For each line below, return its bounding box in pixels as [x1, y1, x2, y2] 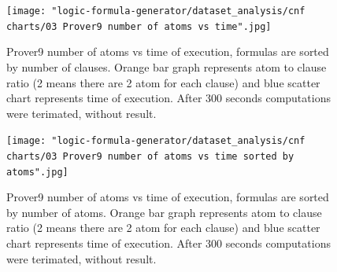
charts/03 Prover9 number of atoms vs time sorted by [6, 150, 294, 162]
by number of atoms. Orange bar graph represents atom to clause [6, 204, 322, 220]
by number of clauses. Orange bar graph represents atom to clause [6, 58, 327, 75]
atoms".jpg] [6, 166, 69, 178]
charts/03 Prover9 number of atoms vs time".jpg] [6, 20, 272, 32]
